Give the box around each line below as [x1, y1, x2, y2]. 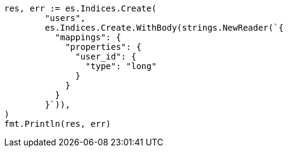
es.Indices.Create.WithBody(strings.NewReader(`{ [45, 23, 284, 32]
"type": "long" [85, 61, 157, 71]
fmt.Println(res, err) [4, 119, 111, 129]
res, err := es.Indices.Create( [4, 4, 157, 13]
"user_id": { [75, 52, 137, 61]
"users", [45, 13, 86, 23]
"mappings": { [55, 32, 121, 42]
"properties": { [65, 42, 142, 52]
